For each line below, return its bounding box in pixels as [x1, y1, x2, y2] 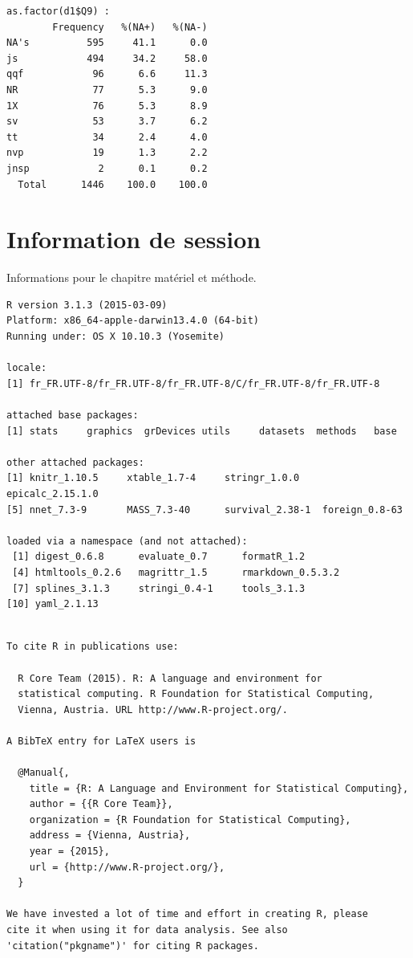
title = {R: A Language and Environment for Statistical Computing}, [29, 782, 409, 794]
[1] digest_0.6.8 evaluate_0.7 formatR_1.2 [12, 551, 306, 563]
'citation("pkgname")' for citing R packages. [6, 940, 259, 952]
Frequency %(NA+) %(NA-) [52, 21, 208, 33]
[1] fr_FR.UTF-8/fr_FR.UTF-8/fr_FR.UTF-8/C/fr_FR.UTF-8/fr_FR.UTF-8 [6, 377, 380, 389]
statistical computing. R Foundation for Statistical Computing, [18, 688, 375, 700]
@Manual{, [18, 767, 70, 779]
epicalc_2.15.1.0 [6, 487, 99, 499]
